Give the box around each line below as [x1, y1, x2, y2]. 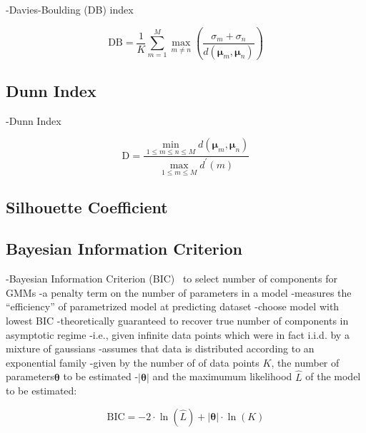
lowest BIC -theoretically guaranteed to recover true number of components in [6, 312, 349, 327]
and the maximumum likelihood [152, 369, 292, 384]
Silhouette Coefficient [6, 195, 168, 218]
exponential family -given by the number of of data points [6, 355, 259, 370]
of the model [305, 369, 361, 384]
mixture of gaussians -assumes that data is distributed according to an [6, 341, 315, 356]
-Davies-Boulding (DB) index [6, 2, 134, 16]
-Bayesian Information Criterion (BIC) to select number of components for [6, 271, 337, 286]
